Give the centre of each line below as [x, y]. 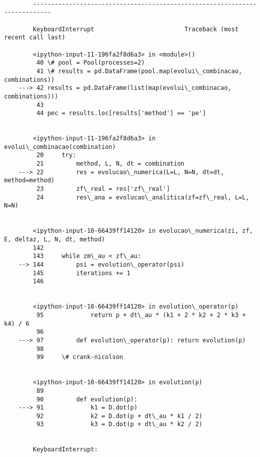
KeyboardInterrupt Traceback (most [136, 29]
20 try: [56, 155]
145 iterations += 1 [82, 273]
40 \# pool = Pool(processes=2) [91, 63]
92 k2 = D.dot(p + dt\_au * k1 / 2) [119, 416]
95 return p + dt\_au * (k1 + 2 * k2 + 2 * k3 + [141, 315]
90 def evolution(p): [87, 399]
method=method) [29, 181]
